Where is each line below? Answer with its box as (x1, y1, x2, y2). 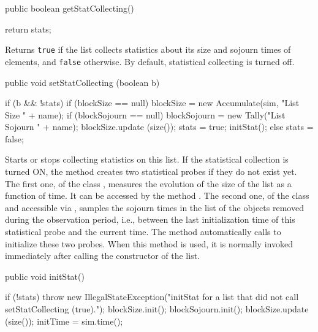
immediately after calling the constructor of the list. (5, 249, 200, 262)
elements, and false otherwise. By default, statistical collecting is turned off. (5, 55, 295, 68)
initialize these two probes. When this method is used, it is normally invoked (5, 237, 293, 250)
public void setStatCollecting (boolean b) (5, 75, 160, 88)
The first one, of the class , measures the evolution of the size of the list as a (5, 177, 292, 190)
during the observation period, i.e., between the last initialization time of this (5, 213, 295, 226)
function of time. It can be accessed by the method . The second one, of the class (5, 189, 309, 202)
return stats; (5, 22, 51, 35)
